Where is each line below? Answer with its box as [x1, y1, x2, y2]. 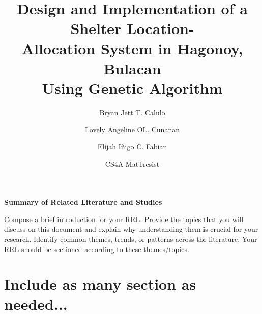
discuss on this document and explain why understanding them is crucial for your [4, 224, 258, 234]
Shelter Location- [70, 18, 194, 39]
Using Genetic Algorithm [42, 77, 223, 98]
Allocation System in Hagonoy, [21, 38, 243, 58]
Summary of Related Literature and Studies [4, 197, 162, 207]
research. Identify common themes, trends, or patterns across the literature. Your [4, 234, 257, 244]
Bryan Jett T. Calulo [99, 107, 165, 117]
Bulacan [103, 57, 161, 78]
